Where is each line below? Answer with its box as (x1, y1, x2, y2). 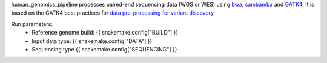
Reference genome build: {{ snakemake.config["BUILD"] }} (31, 29, 179, 36)
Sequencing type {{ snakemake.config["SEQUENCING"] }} (31, 45, 178, 53)
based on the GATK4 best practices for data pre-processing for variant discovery (11, 9, 214, 16)
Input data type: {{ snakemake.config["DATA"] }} (31, 37, 153, 45)
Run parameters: (11, 20, 53, 27)
